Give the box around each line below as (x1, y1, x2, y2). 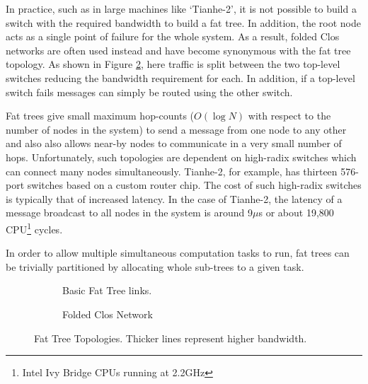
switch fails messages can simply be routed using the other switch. (6, 84, 293, 99)
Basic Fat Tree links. (62, 283, 152, 298)
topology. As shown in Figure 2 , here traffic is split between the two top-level (6, 57, 340, 71)
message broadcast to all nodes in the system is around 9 (6, 205, 253, 220)
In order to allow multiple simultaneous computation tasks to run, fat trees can (6, 245, 350, 260)
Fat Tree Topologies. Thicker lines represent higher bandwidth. (34, 330, 307, 345)
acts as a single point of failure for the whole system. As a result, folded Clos (6, 29, 340, 44)
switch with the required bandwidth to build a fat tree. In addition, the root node (6, 15, 361, 30)
